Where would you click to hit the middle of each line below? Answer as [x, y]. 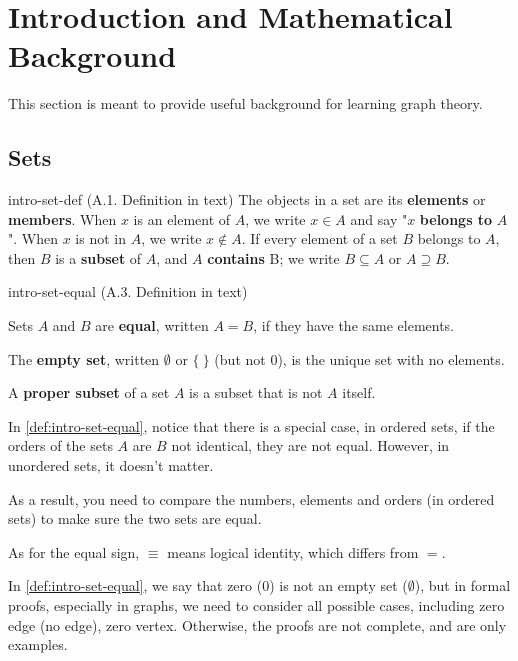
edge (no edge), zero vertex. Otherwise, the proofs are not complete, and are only [257, 624]
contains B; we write [273, 257]
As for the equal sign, [74, 551]
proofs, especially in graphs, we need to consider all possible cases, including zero [256, 605]
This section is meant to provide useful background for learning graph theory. [245, 103]
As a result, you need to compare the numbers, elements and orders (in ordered [251, 498]
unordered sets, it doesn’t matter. [111, 465]
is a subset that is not [256, 392]
